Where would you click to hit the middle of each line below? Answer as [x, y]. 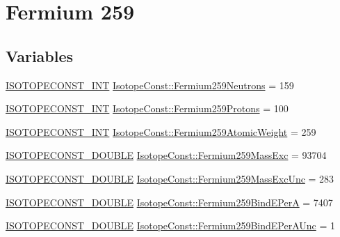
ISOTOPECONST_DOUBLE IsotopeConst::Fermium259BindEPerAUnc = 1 [170, 225]
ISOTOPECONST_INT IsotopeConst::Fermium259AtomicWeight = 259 [161, 131]
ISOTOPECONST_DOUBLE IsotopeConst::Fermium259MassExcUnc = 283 [170, 178]
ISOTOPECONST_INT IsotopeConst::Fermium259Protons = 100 [147, 108]
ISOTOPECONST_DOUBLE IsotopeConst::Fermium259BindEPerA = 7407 [169, 202]
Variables [40, 55]
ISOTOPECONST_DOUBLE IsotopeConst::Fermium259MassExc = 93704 [166, 155]
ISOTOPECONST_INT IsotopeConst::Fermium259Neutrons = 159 [150, 85]
